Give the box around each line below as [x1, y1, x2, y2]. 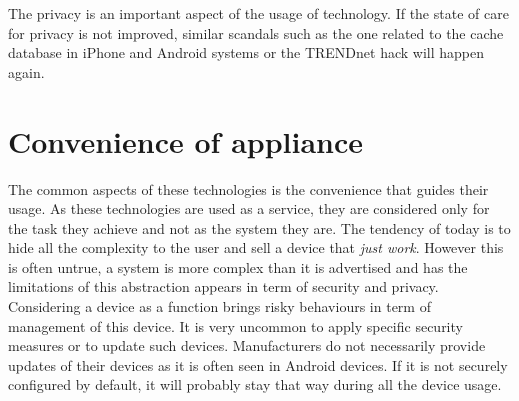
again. [8, 61, 45, 82]
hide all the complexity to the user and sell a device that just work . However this [8, 237, 504, 258]
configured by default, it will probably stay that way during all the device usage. [8, 374, 502, 395]
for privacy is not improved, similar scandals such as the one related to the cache [8, 22, 504, 43]
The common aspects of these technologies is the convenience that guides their [8, 178, 489, 199]
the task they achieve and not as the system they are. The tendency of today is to [8, 217, 511, 238]
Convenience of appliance [8, 120, 364, 161]
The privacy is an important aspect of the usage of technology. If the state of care [8, 3, 509, 23]
